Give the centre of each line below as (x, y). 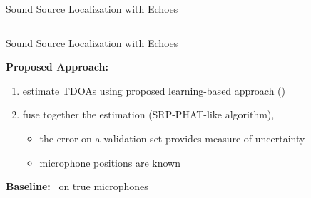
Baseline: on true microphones (77, 186)
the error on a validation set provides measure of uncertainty (172, 138)
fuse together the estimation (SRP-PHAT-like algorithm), (148, 114)
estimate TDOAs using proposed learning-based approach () (154, 90)
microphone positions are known (110, 162)
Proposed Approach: (57, 67)
